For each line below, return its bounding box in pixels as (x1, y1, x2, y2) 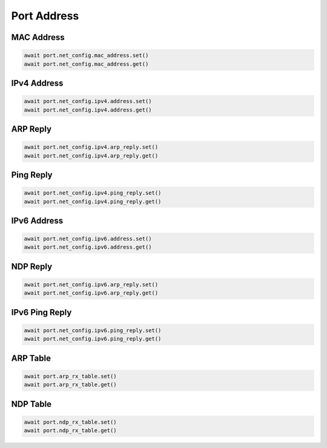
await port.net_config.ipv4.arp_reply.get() (24, 152, 159, 159)
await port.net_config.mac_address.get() (24, 61, 149, 67)
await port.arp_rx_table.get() (24, 381, 117, 388)
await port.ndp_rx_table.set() (24, 419, 117, 426)
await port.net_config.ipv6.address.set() (24, 235, 152, 242)
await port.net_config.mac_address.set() (24, 52, 149, 59)
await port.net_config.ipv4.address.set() (24, 98, 152, 105)
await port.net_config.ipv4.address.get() (24, 106, 152, 113)
